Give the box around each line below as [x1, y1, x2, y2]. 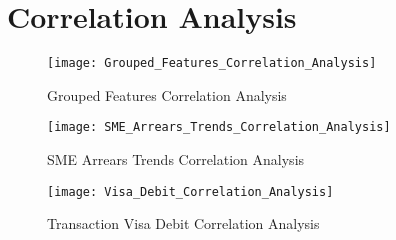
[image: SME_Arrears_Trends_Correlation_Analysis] [47, 120, 391, 135]
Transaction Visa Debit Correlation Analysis [47, 213, 320, 234]
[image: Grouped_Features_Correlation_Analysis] [47, 56, 377, 71]
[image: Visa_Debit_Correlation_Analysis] [47, 184, 334, 199]
